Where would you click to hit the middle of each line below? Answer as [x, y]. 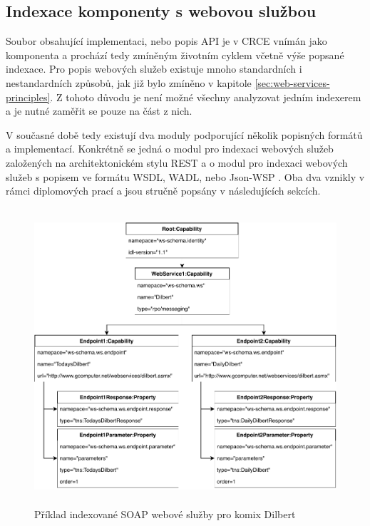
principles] [28, 97]
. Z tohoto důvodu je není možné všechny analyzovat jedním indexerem [206, 97]
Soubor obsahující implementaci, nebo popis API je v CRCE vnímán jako [166, 41]
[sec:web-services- [292, 82]
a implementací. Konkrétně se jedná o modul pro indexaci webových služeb [170, 149]
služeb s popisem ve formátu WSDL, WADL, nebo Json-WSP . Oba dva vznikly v [185, 176]
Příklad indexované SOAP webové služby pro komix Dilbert [165, 514]
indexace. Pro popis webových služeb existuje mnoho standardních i [154, 69]
